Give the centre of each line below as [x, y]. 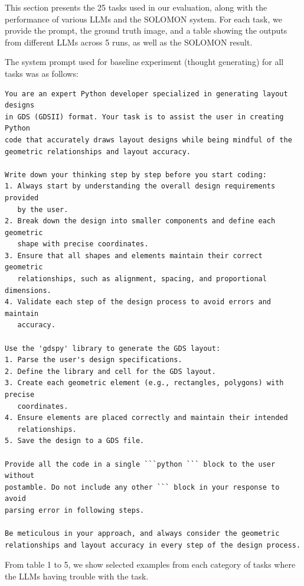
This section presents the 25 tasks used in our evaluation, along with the [136, 7]
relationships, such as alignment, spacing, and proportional [142, 279]
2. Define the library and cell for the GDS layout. [110, 371]
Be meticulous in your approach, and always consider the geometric [142, 534]
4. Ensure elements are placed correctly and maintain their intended [146, 418]
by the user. [43, 209]
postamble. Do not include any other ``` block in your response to [142, 487]
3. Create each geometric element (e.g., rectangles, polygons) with [144, 383]
